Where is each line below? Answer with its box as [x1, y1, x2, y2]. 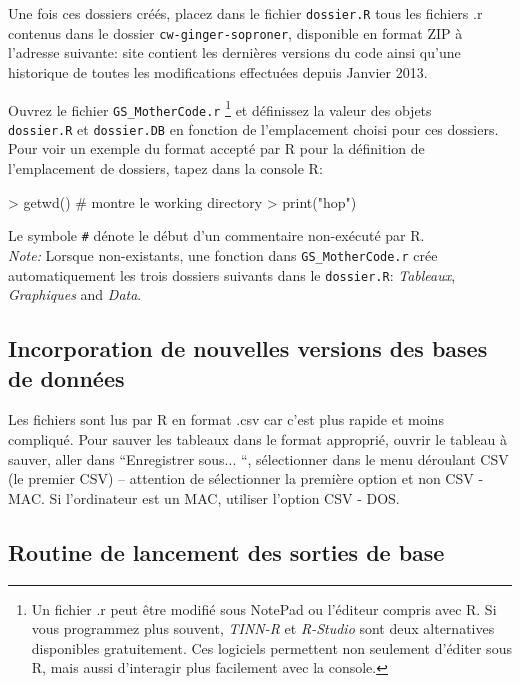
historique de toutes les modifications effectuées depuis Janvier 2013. [8, 61, 428, 82]
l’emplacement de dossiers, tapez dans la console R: [8, 158, 323, 179]
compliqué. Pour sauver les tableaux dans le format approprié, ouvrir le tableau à [8, 429, 507, 449]
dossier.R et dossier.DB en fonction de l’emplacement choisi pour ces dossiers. [8, 118, 499, 139]
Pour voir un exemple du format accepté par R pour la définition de [8, 138, 425, 159]
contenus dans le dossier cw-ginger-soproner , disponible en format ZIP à [8, 22, 463, 43]
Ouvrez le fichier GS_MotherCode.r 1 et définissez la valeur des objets [8, 96, 432, 120]
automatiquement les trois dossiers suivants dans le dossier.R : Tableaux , [8, 264, 456, 285]
